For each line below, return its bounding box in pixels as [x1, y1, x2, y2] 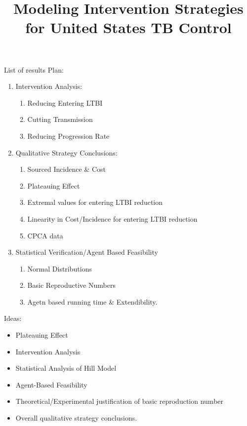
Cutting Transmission [27, 114, 93, 124]
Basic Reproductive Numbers [27, 280, 116, 290]
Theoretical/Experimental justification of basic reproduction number [15, 396, 224, 406]
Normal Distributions [27, 263, 92, 273]
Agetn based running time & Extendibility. [27, 296, 158, 307]
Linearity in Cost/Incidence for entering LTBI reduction [27, 213, 198, 224]
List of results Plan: [4, 64, 64, 75]
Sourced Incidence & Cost [27, 164, 106, 174]
